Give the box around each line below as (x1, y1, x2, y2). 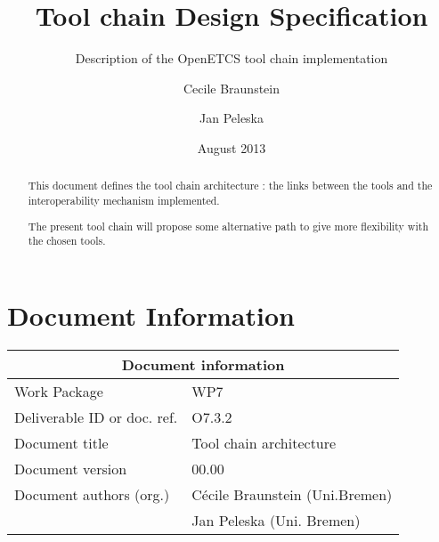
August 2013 (197, 138, 266, 157)
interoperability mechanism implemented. (28, 192, 220, 207)
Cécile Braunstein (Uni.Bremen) (191, 483, 393, 505)
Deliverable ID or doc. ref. (14, 406, 178, 427)
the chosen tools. (28, 233, 106, 248)
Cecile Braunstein (183, 78, 280, 97)
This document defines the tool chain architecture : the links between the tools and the (28, 178, 433, 193)
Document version (14, 457, 127, 479)
